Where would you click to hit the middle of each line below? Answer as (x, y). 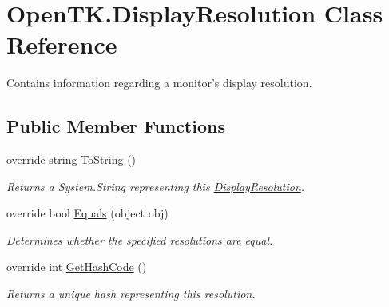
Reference (62, 44)
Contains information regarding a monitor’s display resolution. (159, 83)
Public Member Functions (116, 126)
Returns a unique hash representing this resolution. (131, 294)
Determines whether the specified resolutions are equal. (140, 239)
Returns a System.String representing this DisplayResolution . (156, 186)
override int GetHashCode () (77, 267)
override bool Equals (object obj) (87, 213)
